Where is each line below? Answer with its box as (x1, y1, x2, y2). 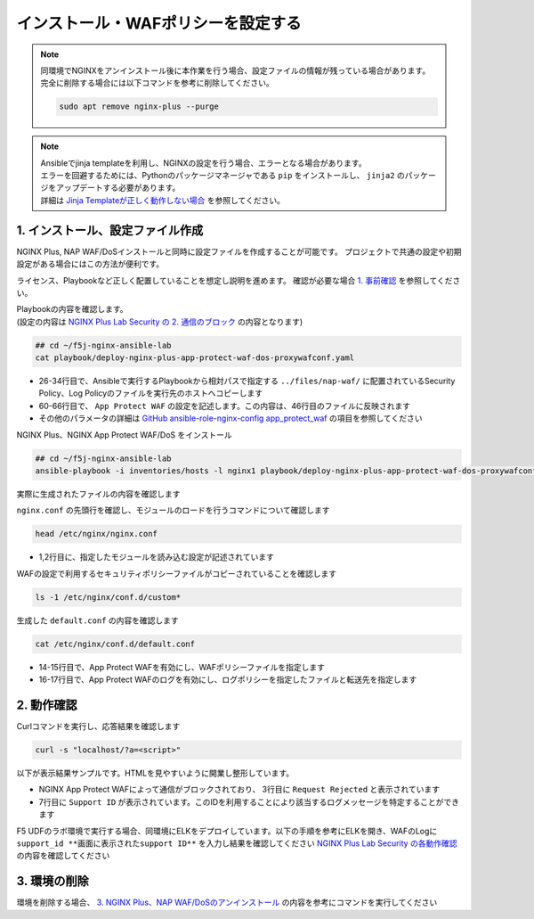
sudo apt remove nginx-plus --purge (59, 102, 220, 111)
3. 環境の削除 (16, 874, 89, 889)
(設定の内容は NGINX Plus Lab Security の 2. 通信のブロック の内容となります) (16, 316, 303, 327)
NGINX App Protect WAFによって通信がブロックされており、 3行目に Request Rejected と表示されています (38, 784, 441, 795)
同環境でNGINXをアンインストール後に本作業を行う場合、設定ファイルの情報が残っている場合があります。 (40, 65, 431, 76)
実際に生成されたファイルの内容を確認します (16, 488, 181, 499)
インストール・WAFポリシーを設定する (16, 13, 302, 33)
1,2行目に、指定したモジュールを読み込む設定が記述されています (38, 552, 275, 562)
